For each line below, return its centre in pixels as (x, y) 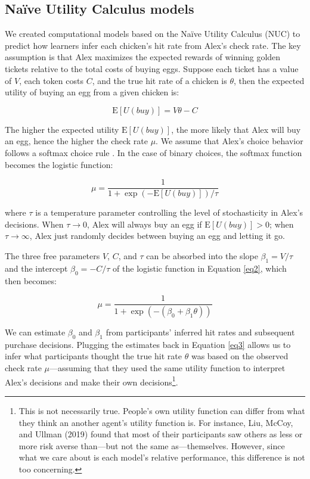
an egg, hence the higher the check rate (76, 141)
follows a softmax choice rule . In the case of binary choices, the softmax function (154, 152)
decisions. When (34, 224)
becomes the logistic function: (59, 164)
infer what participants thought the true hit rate (93, 356)
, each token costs (51, 80)
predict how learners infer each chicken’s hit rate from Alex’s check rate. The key (153, 45)
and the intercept (36, 268)
